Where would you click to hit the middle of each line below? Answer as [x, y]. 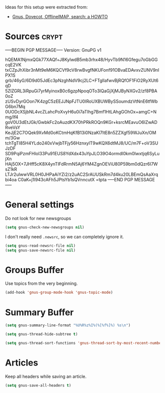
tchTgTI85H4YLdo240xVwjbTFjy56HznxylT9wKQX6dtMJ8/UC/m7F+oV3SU [82, 143]
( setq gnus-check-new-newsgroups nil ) [45, 227]
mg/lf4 [12, 117]
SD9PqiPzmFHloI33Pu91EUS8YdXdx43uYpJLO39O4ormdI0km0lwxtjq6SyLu [82, 153]
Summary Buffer [40, 312]
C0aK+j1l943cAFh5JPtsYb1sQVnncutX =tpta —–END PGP [76, 179]
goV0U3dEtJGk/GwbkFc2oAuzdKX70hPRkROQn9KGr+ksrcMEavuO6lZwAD [81, 122]
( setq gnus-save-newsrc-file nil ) [41, 250]
